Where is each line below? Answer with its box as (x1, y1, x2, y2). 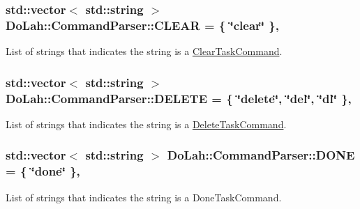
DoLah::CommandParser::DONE (167, 146, 355, 164)
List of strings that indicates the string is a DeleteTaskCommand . (6, 116, 287, 131)
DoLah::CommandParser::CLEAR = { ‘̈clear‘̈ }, (6, 16, 279, 33)
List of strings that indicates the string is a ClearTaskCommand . (6, 44, 283, 59)
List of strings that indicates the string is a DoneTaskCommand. (6, 189, 282, 204)
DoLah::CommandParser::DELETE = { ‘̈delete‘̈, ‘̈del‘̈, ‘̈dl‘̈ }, (6, 89, 352, 107)
